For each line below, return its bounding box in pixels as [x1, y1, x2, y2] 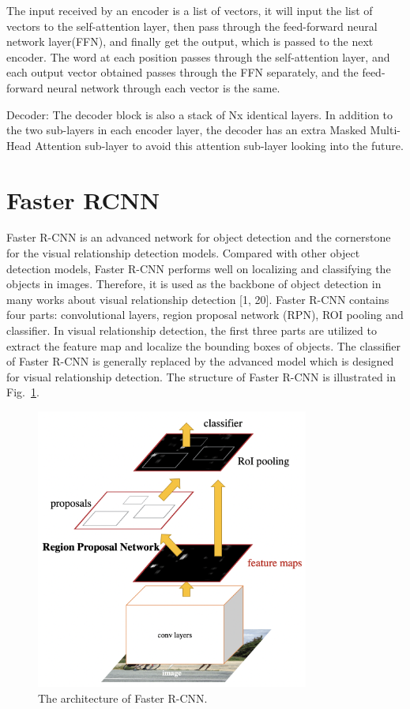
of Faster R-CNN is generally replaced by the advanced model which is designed [6, 353, 394, 370]
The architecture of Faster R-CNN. [38, 689, 208, 706]
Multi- [370, 122, 401, 138]
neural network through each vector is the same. [47, 79, 280, 96]
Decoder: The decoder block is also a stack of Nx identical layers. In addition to [6, 106, 393, 122]
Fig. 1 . [6, 384, 39, 400]
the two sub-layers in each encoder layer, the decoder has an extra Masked [6, 122, 367, 138]
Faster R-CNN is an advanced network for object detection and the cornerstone [6, 229, 391, 246]
